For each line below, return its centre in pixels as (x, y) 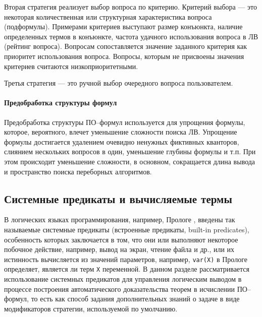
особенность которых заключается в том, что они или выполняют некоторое (121, 239)
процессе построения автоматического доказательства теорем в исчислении (120, 289)
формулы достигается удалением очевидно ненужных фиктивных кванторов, (122, 141)
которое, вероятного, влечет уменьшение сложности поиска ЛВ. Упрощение (121, 132)
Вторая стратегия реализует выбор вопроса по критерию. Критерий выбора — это (130, 7)
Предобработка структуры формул (61, 103)
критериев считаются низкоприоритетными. (71, 66)
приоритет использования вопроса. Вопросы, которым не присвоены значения (124, 56)
